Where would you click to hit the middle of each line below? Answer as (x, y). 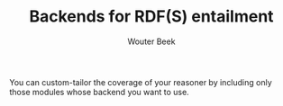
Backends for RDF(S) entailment (151, 17)
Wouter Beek (151, 41)
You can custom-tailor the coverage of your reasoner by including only (141, 82)
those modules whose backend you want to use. (99, 92)
